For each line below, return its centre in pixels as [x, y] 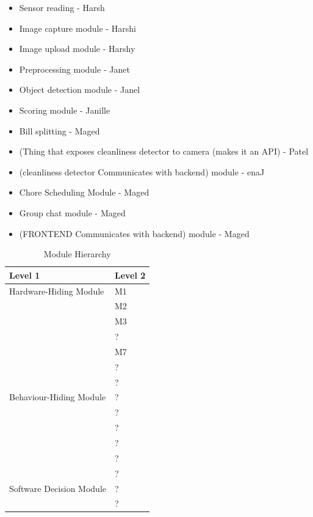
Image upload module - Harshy [77, 49]
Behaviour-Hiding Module [58, 397]
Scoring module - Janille [65, 110]
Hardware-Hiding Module [57, 291]
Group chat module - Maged [72, 212]
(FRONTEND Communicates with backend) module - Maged [134, 233]
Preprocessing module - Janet [74, 69]
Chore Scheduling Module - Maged [84, 192]
